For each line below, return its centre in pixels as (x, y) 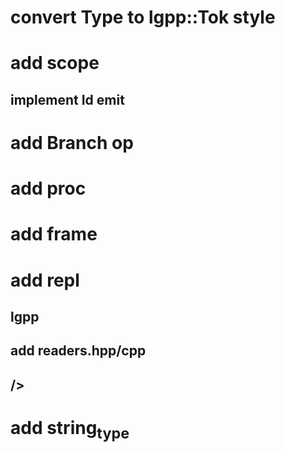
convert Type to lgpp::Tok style (143, 17)
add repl (45, 280)
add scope (55, 63)
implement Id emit (67, 99)
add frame (54, 234)
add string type (70, 429)
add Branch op (72, 142)
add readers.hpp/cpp (78, 351)
